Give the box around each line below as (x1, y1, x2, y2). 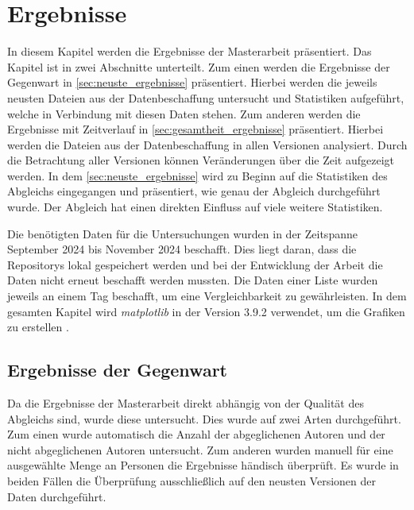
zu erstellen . (7, 319, 69, 335)
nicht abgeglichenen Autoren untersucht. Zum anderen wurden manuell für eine (7, 441, 393, 458)
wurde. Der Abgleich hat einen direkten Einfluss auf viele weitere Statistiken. (7, 199, 383, 215)
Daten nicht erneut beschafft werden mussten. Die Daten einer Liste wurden (7, 272, 378, 288)
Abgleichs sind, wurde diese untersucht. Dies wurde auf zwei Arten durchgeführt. (7, 410, 401, 427)
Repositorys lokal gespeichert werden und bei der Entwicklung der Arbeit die (7, 256, 383, 272)
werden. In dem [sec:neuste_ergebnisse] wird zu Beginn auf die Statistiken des (7, 167, 388, 184)
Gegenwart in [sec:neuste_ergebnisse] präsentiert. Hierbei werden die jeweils (7, 74, 377, 91)
